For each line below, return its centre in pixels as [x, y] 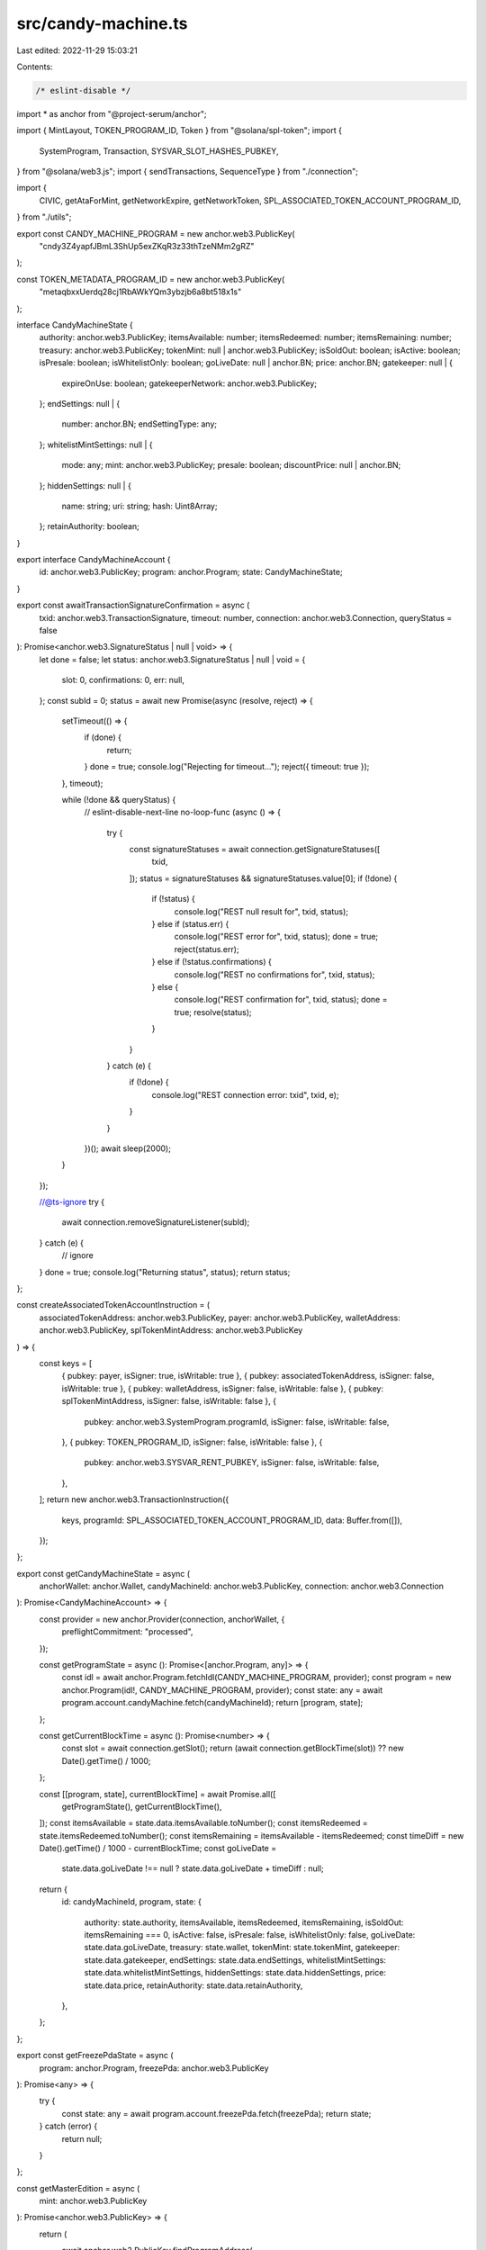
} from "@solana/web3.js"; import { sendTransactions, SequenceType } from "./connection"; [188, 172]
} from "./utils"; [44, 217]
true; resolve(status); [213, 1012]
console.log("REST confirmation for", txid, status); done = [281, 1000]
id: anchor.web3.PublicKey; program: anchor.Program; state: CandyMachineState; [191, 572]
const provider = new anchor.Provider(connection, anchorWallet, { [162, 1619]
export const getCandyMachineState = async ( [103, 1573]
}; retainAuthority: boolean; [89, 526]
